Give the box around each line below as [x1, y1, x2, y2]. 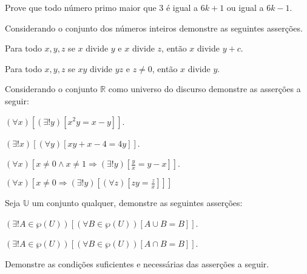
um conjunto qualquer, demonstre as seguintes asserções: [32, 196, 243, 209]
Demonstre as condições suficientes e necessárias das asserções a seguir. [5, 257, 269, 270]
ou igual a [226, 1, 264, 13]
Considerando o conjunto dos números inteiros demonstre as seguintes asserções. [5, 21, 303, 34]
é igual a [166, 1, 198, 13]
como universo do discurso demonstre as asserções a [108, 82, 301, 95]
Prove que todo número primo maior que [5, 1, 157, 13]
